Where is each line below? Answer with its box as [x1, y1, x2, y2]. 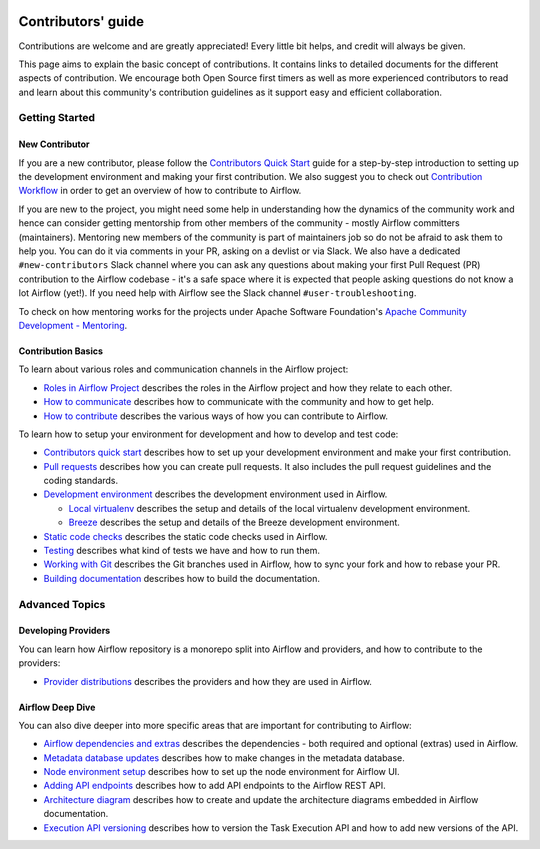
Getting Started [18, 111, 95, 125]
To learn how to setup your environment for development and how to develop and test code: [18, 428, 399, 440]
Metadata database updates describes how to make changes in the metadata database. [43, 751, 405, 764]
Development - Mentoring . [18, 319, 128, 331]
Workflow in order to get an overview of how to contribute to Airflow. [18, 185, 302, 197]
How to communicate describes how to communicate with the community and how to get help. [43, 396, 435, 408]
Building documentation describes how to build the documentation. [43, 572, 320, 584]
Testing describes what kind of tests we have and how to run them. [43, 545, 320, 557]
